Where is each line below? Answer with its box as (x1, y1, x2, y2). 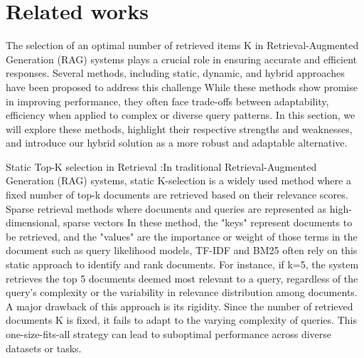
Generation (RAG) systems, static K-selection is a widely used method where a (6, 173, 351, 188)
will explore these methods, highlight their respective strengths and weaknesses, (6, 121, 353, 136)
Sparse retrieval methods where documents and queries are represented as (6, 201, 327, 216)
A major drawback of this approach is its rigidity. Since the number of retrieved (6, 298, 353, 313)
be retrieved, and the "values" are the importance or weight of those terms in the (6, 228, 358, 243)
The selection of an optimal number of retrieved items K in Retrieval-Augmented (6, 38, 359, 53)
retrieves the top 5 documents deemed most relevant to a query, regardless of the (6, 270, 358, 285)
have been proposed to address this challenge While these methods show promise (6, 79, 358, 94)
